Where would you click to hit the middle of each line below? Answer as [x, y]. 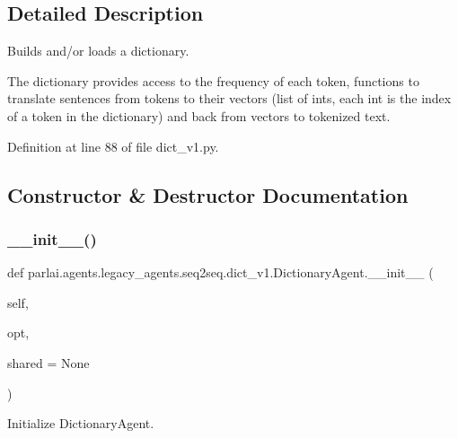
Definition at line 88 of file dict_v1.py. [113, 146]
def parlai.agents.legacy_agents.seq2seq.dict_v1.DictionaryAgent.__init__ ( [220, 272]
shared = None [48, 362]
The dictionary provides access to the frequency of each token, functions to [213, 80]
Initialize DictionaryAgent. [81, 423]
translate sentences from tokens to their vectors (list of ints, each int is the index [229, 98]
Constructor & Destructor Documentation [208, 194]
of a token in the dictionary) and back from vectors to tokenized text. [199, 115]
